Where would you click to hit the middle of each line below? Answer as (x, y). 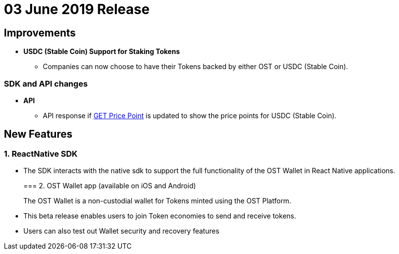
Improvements (40, 33)
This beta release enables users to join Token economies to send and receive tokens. (160, 216)
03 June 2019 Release (77, 9)
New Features (38, 134)
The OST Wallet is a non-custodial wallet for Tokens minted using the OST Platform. (157, 201)
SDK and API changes (46, 83)
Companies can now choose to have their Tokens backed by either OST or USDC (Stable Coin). (196, 67)
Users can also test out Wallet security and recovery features (121, 231)
